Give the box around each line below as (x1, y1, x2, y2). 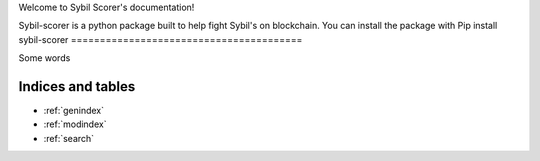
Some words (18, 52, 71, 64)
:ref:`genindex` (43, 105, 105, 117)
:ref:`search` (43, 132, 95, 144)
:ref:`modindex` (43, 118, 107, 130)
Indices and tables (18, 78, 136, 95)
